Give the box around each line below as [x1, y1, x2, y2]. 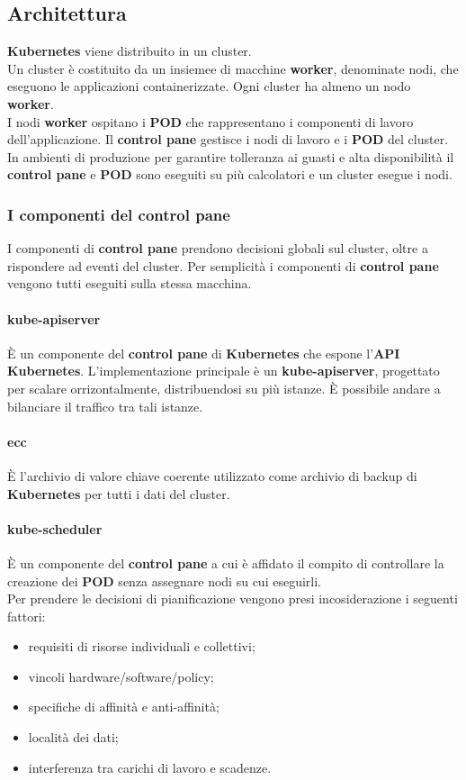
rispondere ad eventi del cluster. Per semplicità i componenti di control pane [7, 256, 439, 275]
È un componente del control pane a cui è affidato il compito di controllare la [7, 553, 444, 572]
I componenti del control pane [7, 203, 230, 225]
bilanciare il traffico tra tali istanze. [7, 396, 203, 415]
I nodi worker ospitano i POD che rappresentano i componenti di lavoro [7, 112, 414, 131]
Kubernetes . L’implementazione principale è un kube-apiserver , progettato [7, 361, 440, 380]
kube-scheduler [7, 519, 103, 538]
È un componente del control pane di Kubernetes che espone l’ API [7, 343, 400, 362]
